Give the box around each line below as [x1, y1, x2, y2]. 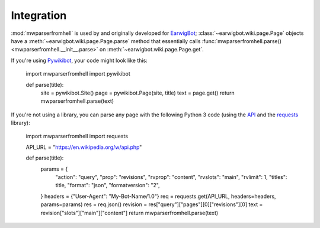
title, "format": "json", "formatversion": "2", [55, 182, 160, 189]
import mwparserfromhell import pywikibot [25, 70, 130, 77]
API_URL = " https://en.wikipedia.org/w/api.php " [25, 144, 142, 151]
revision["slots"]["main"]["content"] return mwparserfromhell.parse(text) [40, 209, 219, 216]
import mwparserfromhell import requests [25, 133, 129, 140]
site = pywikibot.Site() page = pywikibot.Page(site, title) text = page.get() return [40, 89, 235, 96]
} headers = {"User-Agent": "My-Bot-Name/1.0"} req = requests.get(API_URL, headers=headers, [40, 193, 276, 200]
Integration [11, 9, 67, 22]
